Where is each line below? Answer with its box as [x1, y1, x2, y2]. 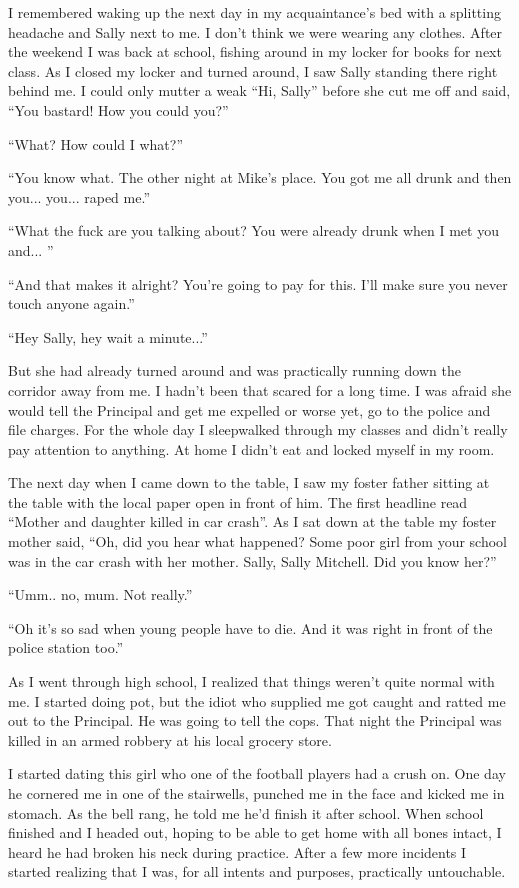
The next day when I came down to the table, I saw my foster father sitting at [8, 472, 490, 493]
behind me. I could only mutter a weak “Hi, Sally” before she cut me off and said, [8, 80, 511, 101]
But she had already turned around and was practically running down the [8, 360, 461, 381]
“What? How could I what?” [8, 133, 183, 154]
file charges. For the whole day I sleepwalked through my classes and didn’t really [8, 419, 508, 440]
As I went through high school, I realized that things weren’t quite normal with [8, 671, 495, 692]
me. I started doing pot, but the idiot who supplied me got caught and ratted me [8, 690, 506, 711]
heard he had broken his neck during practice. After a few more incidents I [8, 841, 467, 862]
